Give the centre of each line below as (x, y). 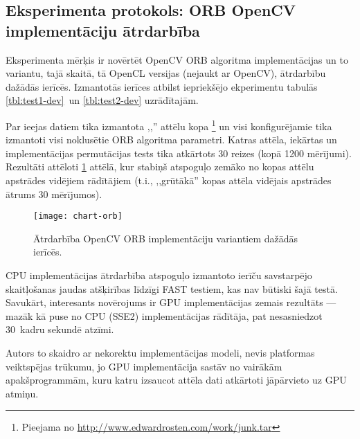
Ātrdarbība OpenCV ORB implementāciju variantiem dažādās (166, 238)
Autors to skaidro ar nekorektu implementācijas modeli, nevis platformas (160, 352)
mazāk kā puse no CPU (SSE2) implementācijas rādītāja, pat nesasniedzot (164, 315)
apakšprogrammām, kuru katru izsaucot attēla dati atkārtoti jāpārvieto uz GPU (176, 380)
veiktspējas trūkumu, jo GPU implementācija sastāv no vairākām (144, 366)
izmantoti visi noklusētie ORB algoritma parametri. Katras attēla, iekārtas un (171, 140)
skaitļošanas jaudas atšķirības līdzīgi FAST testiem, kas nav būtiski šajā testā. (172, 288)
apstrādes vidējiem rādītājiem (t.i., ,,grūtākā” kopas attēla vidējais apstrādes (169, 180)
